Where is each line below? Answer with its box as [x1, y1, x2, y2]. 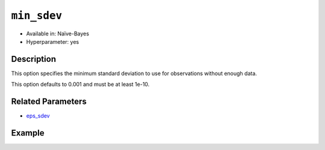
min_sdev [11, 9, 63, 22]
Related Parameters [11, 97, 87, 107]
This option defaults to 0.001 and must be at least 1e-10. [11, 81, 150, 88]
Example [11, 128, 45, 138]
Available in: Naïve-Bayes [26, 30, 90, 37]
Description [11, 54, 57, 64]
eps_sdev [26, 112, 51, 119]
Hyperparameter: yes [26, 38, 79, 45]
